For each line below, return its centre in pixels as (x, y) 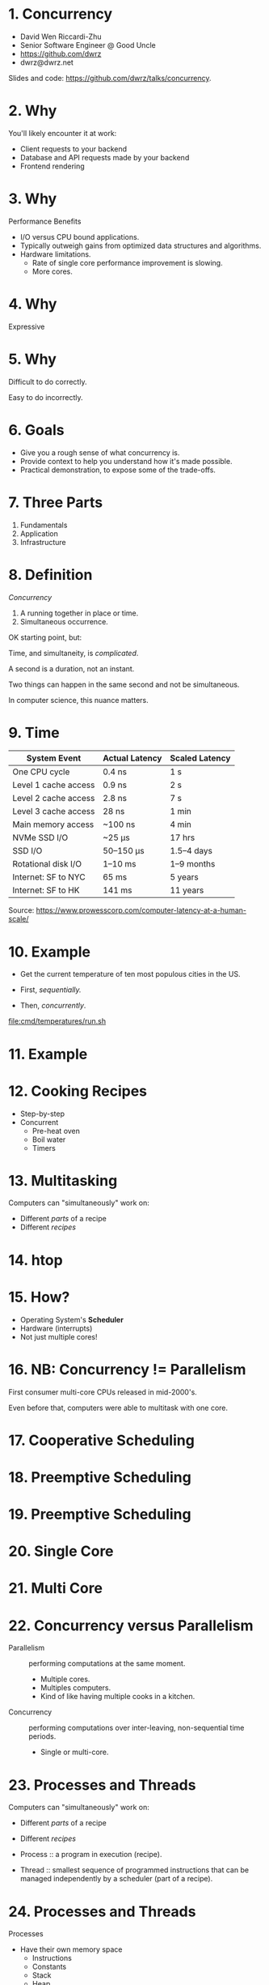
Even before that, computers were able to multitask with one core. (118, 1408)
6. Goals (36, 430)
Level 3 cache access (54, 811)
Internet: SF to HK (46, 890)
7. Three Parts (56, 502)
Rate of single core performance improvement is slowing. (128, 262)
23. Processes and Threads (102, 1785)
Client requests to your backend (74, 149)
